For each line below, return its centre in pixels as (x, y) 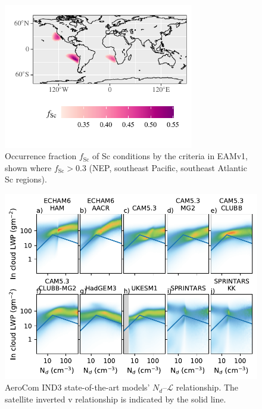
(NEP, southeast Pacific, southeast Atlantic (168, 167)
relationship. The (207, 387)
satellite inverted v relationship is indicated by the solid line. (116, 399)
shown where (28, 167)
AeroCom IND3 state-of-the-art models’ (77, 387)
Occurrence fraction (41, 156)
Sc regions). (26, 179)
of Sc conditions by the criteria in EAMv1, (170, 156)
